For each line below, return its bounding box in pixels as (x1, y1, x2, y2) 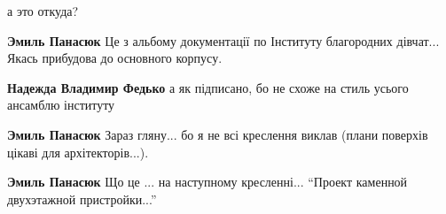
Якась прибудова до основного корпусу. (7, 49, 223, 67)
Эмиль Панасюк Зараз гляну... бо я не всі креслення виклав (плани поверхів (7, 125, 428, 143)
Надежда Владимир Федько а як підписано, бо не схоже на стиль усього (7, 78, 409, 96)
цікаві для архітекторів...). (7, 142, 149, 161)
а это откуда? (7, 2, 79, 19)
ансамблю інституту (7, 96, 115, 114)
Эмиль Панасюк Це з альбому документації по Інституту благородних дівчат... (7, 31, 440, 50)
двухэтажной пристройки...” (7, 189, 157, 208)
